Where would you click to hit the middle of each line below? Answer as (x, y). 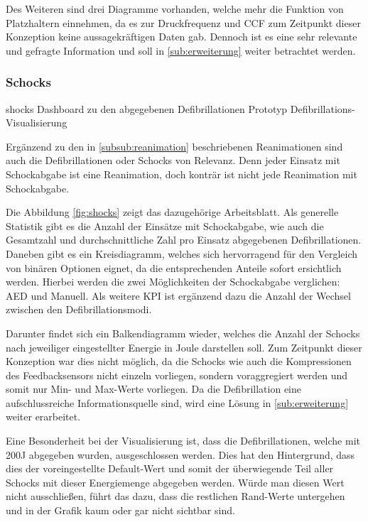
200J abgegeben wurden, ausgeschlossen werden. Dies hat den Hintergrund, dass (180, 454)
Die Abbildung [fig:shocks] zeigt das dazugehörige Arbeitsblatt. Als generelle (172, 212)
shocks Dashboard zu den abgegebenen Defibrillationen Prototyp (147, 108)
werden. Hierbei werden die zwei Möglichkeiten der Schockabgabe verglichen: (173, 282)
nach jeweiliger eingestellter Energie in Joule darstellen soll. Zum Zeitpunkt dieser (184, 347)
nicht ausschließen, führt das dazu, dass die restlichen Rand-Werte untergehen (175, 496)
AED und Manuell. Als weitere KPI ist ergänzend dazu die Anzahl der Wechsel (178, 295)
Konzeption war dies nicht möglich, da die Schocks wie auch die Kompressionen (179, 361)
